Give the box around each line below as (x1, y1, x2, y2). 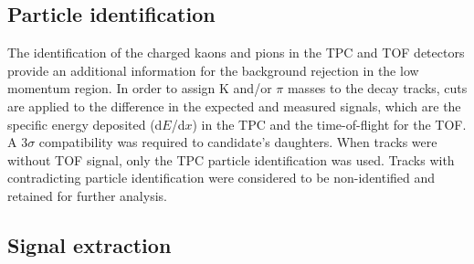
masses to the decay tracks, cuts (287, 79, 468, 98)
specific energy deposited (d (7, 114, 163, 133)
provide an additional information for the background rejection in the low (7, 60, 419, 79)
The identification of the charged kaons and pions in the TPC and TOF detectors (7, 43, 465, 62)
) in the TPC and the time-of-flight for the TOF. (192, 114, 467, 133)
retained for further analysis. (7, 185, 167, 205)
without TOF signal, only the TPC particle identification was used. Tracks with (7, 150, 455, 169)
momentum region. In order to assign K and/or (7, 79, 272, 98)
